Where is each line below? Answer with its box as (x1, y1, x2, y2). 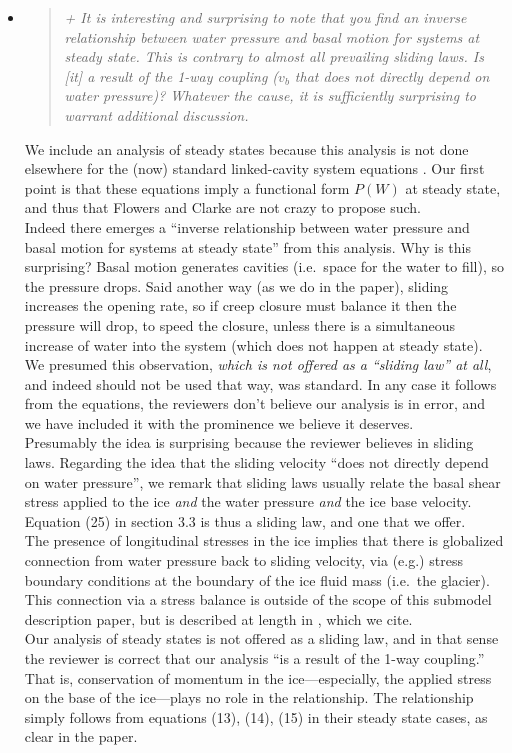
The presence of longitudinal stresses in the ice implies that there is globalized (24, 530, 504, 551)
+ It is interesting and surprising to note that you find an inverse (64, 7, 467, 27)
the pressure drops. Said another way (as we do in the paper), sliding (24, 275, 449, 296)
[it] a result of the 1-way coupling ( (64, 65, 279, 86)
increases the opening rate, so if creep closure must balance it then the (24, 295, 457, 316)
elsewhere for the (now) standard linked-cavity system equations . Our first (24, 158, 485, 179)
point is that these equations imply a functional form (24, 177, 350, 198)
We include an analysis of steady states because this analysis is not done (24, 138, 469, 159)
